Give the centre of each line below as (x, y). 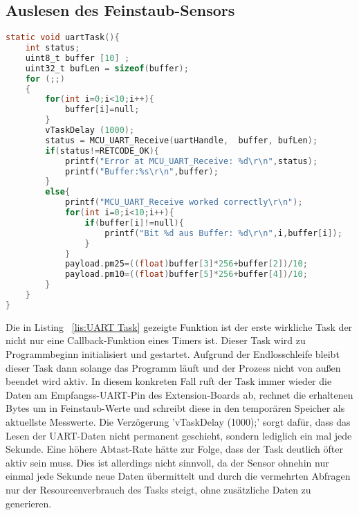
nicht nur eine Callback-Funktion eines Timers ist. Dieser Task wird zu (156, 340)
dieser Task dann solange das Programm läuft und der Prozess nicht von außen (173, 367)
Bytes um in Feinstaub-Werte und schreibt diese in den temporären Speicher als (175, 408)
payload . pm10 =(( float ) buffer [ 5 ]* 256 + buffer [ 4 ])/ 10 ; (186, 274)
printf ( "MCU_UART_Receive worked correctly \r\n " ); (184, 202)
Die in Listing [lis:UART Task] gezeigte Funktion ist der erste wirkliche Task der (179, 326)
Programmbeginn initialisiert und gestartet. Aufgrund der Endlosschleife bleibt (173, 354)
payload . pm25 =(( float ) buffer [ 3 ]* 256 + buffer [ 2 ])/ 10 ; (186, 264)
